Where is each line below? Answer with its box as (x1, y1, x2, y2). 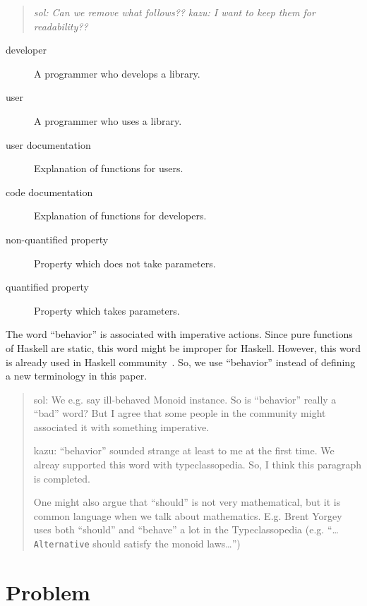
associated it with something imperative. (33, 419, 210, 434)
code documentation (6, 184, 93, 199)
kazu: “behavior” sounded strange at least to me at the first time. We (33, 443, 335, 458)
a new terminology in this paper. (6, 368, 148, 383)
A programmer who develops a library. (34, 66, 200, 80)
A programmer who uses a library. (34, 113, 182, 128)
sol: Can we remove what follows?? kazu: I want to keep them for (33, 5, 315, 19)
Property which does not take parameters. (34, 255, 216, 270)
